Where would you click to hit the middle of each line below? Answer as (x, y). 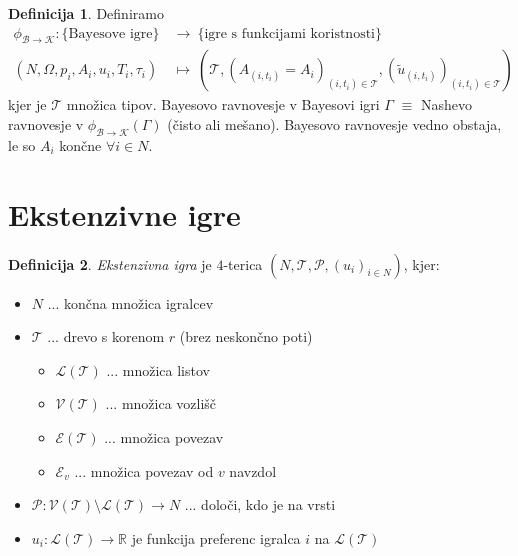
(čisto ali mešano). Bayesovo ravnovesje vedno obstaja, (334, 124)
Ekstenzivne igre (124, 213)
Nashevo (446, 104)
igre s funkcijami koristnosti (289, 33)
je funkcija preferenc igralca (216, 537)
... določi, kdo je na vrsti (260, 504)
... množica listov (158, 369)
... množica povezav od (144, 470)
